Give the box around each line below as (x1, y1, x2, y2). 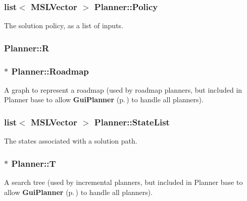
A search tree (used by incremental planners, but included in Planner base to (4, 177, 243, 187)
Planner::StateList (94, 115, 170, 128)
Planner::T (11, 157, 56, 169)
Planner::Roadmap (11, 64, 89, 77)
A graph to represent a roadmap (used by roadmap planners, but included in (4, 84, 242, 95)
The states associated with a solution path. (4, 136, 137, 146)
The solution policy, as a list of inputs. (4, 20, 123, 31)
